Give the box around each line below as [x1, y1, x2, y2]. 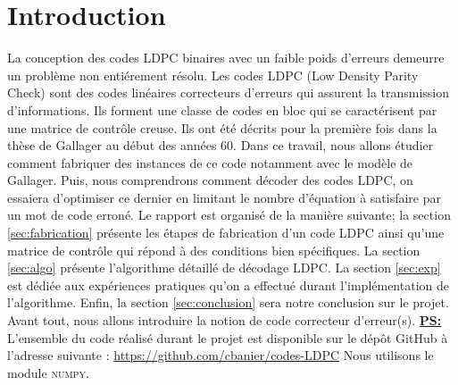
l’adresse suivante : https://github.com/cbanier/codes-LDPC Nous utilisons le [7, 346, 434, 364]
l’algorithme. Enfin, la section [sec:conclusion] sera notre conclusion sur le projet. [7, 293, 449, 312]
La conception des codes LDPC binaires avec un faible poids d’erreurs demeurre [7, 48, 445, 67]
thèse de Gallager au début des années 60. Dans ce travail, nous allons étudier [7, 136, 434, 155]
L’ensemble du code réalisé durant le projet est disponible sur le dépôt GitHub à [7, 328, 448, 347]
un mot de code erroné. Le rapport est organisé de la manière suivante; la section [7, 205, 451, 224]
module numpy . [7, 363, 89, 381]
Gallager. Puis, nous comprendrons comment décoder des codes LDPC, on [7, 171, 413, 189]
